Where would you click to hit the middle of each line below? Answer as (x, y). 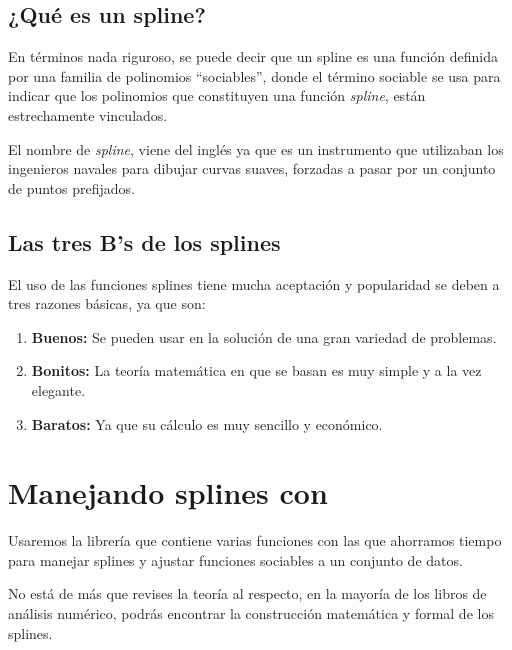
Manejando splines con (168, 492)
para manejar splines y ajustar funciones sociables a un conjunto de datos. (235, 559)
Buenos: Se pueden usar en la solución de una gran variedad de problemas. (264, 336)
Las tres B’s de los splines (144, 241)
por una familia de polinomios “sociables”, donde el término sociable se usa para (254, 75)
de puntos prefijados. (71, 187)
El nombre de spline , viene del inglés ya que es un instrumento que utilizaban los (256, 148)
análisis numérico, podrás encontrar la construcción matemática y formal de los (251, 613)
